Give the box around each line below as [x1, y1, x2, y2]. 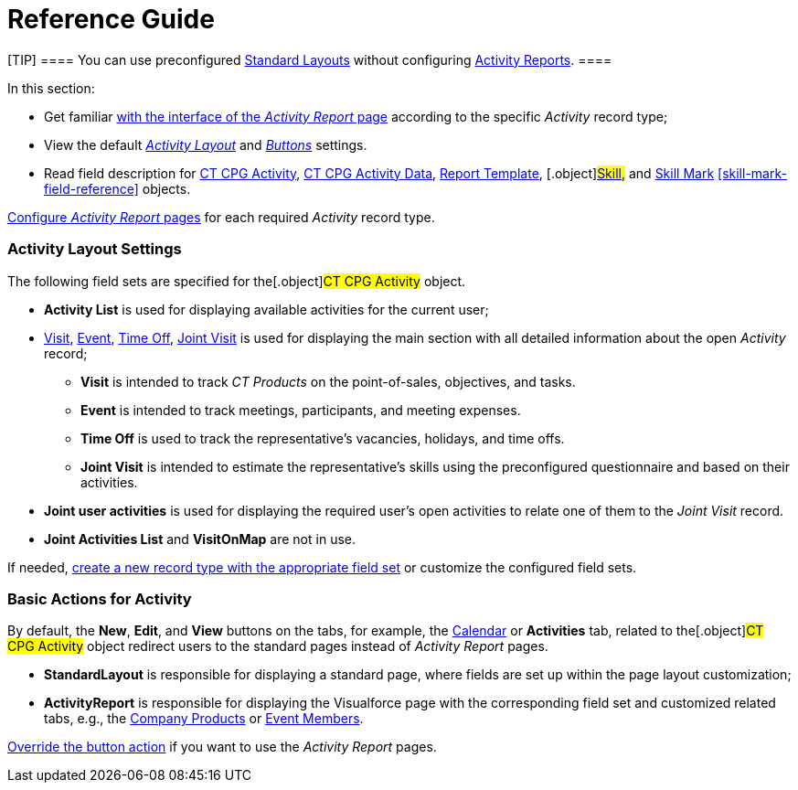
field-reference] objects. [44, 180, 191, 197]
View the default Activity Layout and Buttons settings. [44, 136, 367, 153]
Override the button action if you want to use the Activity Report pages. [7, 739, 437, 755]
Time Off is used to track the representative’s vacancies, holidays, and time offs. [80, 430, 565, 446]
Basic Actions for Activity [7, 589, 192, 608]
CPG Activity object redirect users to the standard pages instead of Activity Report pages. [7, 638, 548, 655]
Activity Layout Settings [7, 240, 182, 259]
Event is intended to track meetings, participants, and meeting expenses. [80, 401, 521, 418]
